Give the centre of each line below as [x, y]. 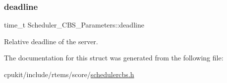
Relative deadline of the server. [51, 41]
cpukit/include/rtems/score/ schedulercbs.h [69, 74]
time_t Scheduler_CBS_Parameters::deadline [74, 25]
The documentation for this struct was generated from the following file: [114, 58]
